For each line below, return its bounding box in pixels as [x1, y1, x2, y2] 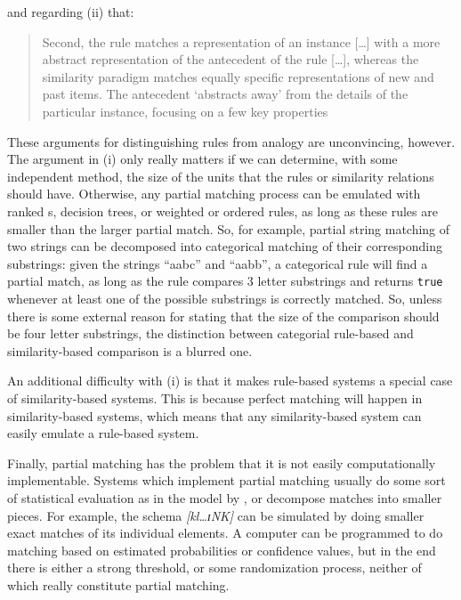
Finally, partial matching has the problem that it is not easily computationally [7, 453, 436, 472]
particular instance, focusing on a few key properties [42, 101, 328, 120]
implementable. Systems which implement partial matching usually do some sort [7, 471, 446, 490]
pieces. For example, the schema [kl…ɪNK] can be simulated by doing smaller [7, 506, 425, 524]
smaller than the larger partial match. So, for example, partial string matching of [7, 219, 450, 238]
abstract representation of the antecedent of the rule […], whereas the [42, 50, 419, 69]
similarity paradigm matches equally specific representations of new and [42, 67, 434, 85]
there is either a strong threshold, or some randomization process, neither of [7, 558, 422, 577]
